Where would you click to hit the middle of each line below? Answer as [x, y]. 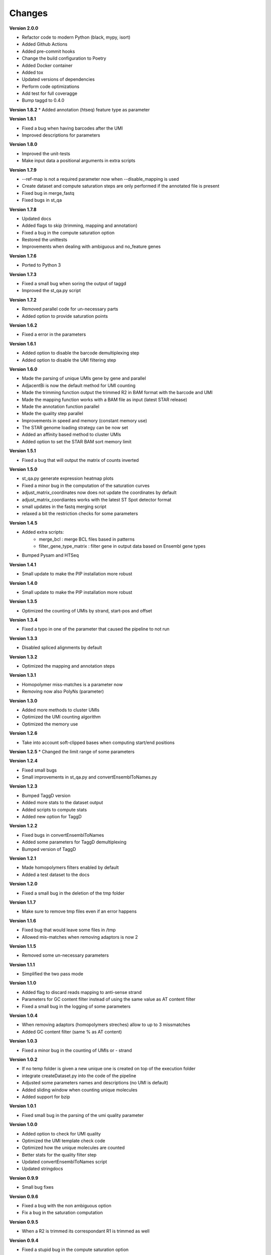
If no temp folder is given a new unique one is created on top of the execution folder [109, 1069]
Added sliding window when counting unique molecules [80, 1090]
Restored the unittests [45, 240]
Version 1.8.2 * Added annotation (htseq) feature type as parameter [80, 109]
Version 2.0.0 [24, 28]
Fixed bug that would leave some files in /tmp [69, 930]
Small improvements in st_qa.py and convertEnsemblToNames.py [90, 777]
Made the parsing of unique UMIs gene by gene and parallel [84, 379]
